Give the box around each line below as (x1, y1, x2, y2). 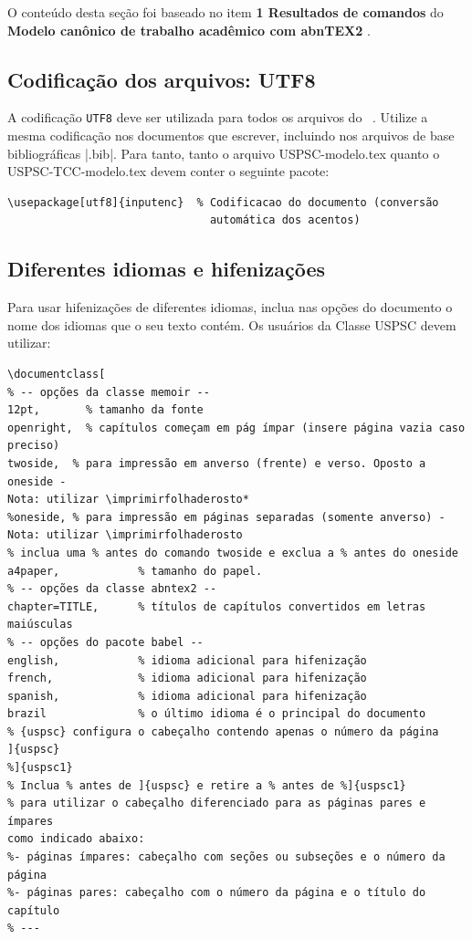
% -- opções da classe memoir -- (7, 385, 210, 399)
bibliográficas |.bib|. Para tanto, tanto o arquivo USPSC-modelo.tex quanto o (7, 143, 440, 162)
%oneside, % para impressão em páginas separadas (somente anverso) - (7, 510, 446, 524)
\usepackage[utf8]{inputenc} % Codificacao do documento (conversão (7, 195, 439, 209)
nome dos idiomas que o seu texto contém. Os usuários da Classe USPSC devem (7, 315, 456, 334)
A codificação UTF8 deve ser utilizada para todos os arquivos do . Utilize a (7, 108, 428, 127)
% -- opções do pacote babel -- (7, 635, 204, 649)
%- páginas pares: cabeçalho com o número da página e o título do (7, 886, 426, 900)
